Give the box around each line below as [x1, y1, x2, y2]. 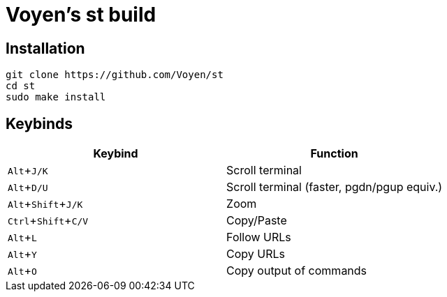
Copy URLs [226, 247, 286, 261]
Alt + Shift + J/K [8, 197, 83, 211]
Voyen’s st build [6, 3, 156, 26]
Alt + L [8, 230, 37, 245]
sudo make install [6, 91, 106, 103]
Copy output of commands [226, 264, 367, 278]
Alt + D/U [8, 180, 48, 195]
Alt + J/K [8, 163, 48, 178]
